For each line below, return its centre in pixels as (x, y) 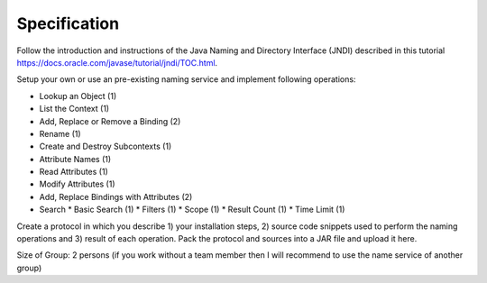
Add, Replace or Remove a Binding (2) (110, 121)
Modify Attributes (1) (78, 184)
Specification (68, 23)
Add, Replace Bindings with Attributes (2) (116, 196)
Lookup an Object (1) (78, 96)
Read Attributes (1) (74, 172)
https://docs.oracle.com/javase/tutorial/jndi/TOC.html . (117, 62)
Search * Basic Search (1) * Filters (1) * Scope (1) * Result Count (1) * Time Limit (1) (192, 210)
